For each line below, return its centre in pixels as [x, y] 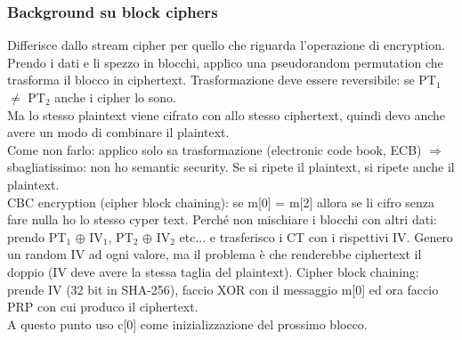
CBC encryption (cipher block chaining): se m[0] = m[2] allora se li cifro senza [221, 202]
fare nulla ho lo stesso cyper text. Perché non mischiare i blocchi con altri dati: [222, 219]
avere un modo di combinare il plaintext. [118, 132]
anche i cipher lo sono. [115, 97]
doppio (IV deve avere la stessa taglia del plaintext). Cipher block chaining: [213, 271]
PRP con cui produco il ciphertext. [103, 307]
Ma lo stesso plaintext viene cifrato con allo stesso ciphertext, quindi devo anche [227, 114]
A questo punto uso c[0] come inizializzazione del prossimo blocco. [187, 324]
